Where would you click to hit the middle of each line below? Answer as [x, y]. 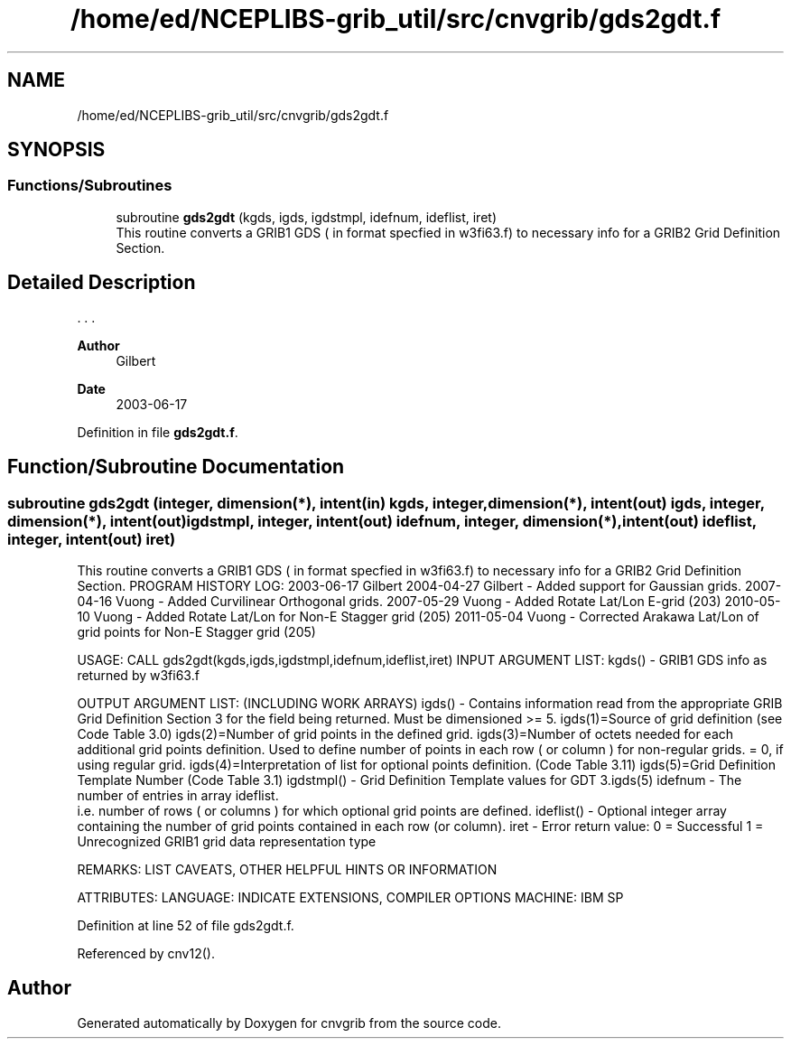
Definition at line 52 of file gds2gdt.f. [186, 925]
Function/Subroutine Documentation [176, 467]
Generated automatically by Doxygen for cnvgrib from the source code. [289, 1023]
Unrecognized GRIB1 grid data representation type [227, 841]
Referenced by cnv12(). [146, 953]
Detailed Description [102, 283]
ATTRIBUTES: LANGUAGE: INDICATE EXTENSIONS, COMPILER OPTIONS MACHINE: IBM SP [350, 897]
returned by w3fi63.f [138, 675]
